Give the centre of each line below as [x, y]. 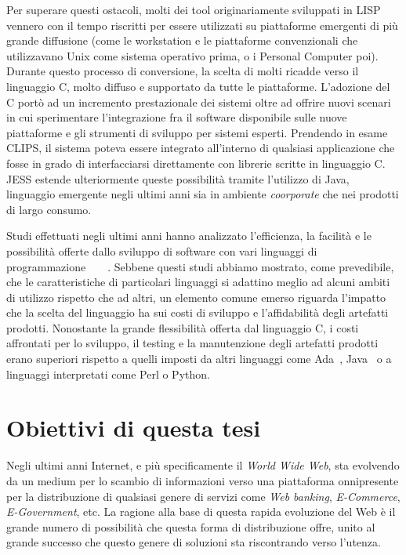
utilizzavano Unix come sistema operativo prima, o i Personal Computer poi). [192, 55]
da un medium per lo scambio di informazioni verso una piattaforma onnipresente [203, 480]
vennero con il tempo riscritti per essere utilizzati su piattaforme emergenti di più [202, 25]
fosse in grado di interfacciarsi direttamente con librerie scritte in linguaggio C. [196, 163]
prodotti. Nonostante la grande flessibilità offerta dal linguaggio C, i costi [183, 327]
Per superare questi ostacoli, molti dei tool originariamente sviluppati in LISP [194, 9]
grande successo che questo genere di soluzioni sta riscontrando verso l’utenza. [194, 542]
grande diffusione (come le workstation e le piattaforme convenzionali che [182, 40]
